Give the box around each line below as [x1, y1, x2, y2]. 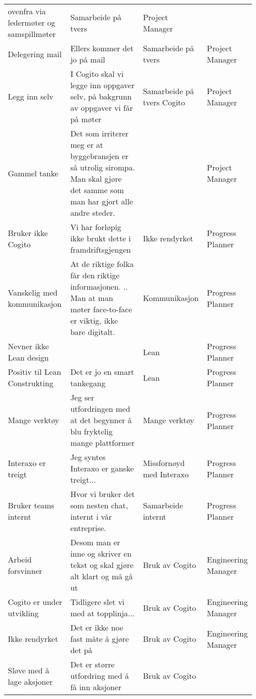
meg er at [70, 139, 103, 150]
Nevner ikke [8, 340, 49, 352]
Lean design [8, 352, 49, 363]
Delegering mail [8, 48, 62, 60]
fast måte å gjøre [70, 633, 129, 644]
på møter [70, 113, 102, 125]
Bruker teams [8, 499, 55, 511]
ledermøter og [8, 17, 56, 28]
